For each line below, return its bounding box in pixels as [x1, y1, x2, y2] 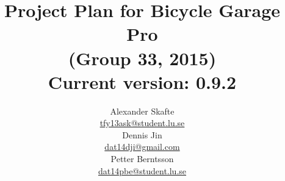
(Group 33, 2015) [68, 45, 217, 70]
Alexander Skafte [110, 104, 175, 117]
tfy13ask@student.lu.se [99, 116, 185, 129]
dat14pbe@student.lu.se [98, 164, 187, 177]
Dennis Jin [122, 128, 162, 141]
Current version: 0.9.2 [48, 69, 237, 94]
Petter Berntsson [110, 152, 174, 165]
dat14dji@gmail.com [104, 140, 180, 153]
